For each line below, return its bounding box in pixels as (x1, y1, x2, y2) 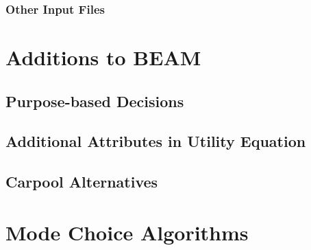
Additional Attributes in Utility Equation (5, 130, 306, 152)
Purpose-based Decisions (5, 90, 184, 111)
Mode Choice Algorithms (5, 218, 249, 246)
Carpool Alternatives (5, 171, 158, 192)
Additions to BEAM (5, 43, 201, 71)
